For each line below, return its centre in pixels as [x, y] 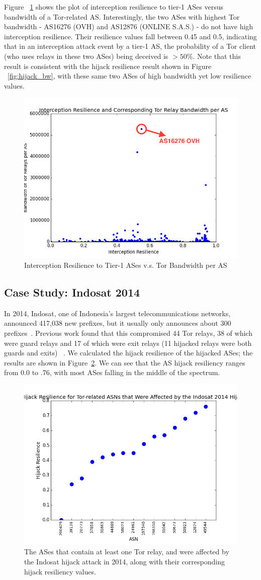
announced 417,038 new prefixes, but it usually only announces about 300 [118, 323]
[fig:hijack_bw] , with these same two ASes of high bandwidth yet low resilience [129, 76]
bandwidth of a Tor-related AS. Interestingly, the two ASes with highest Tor [122, 16]
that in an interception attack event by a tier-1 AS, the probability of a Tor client [130, 46]
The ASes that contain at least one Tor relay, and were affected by [127, 552]
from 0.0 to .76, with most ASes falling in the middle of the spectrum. [112, 372]
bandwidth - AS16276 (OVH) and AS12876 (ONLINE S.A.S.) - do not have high [129, 26]
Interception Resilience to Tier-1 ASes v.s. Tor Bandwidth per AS [126, 265]
